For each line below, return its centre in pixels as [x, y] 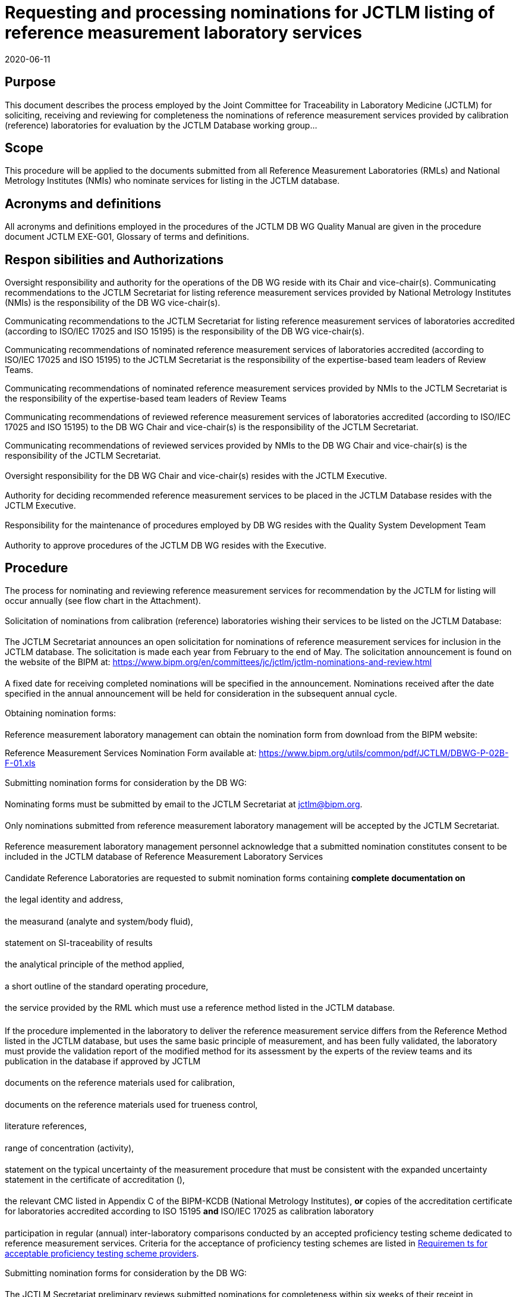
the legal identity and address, [64, 900]
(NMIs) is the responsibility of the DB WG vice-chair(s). [113, 303]
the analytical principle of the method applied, [95, 964]
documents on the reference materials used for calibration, [120, 1083]
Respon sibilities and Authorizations [114, 259]
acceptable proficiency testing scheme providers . [102, 1253]
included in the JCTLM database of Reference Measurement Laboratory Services [164, 857]
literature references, [46, 1126]
